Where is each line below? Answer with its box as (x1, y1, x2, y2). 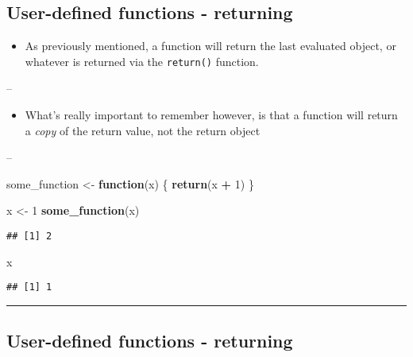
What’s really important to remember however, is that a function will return (25, 107, 398, 123)
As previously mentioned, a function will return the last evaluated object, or (25, 37, 396, 54)
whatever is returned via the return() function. (25, 52, 259, 69)
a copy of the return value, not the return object (25, 122, 261, 138)
